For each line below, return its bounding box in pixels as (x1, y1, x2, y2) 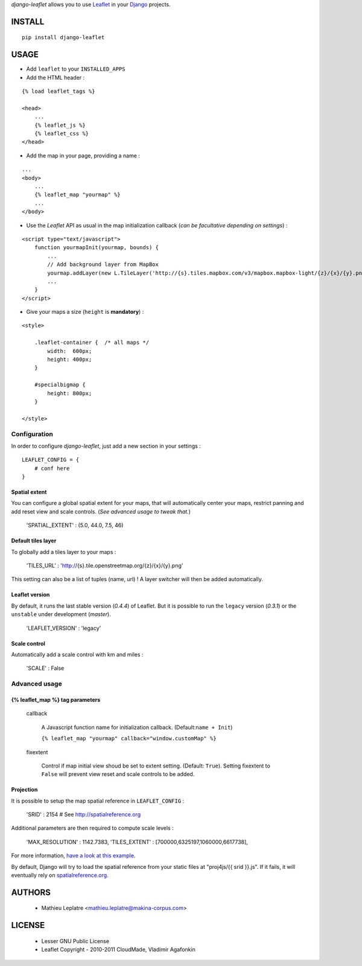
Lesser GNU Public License (41, 937, 110, 944)
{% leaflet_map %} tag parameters (11, 696, 101, 703)
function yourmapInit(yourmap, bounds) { (34, 244, 159, 251)
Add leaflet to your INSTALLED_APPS (26, 65, 125, 72)
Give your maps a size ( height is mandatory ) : (26, 308, 144, 316)
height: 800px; (47, 390, 92, 396)
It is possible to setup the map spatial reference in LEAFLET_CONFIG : (11, 797, 185, 804)
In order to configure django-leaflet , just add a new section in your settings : (11, 442, 202, 450)
